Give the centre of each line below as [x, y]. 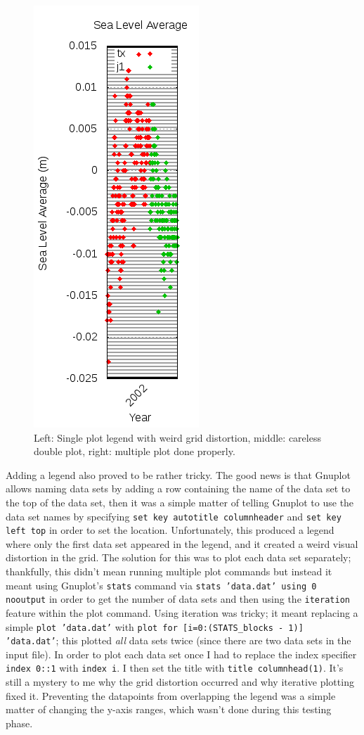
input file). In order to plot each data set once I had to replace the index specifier [181, 654]
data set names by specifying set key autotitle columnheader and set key [174, 516]
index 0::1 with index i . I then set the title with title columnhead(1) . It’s [175, 668]
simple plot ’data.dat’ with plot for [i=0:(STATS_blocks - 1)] [155, 626]
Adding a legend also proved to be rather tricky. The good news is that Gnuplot [178, 474]
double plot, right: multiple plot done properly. [135, 451]
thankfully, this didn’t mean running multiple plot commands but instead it [169, 571]
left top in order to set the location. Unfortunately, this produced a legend [170, 530]
